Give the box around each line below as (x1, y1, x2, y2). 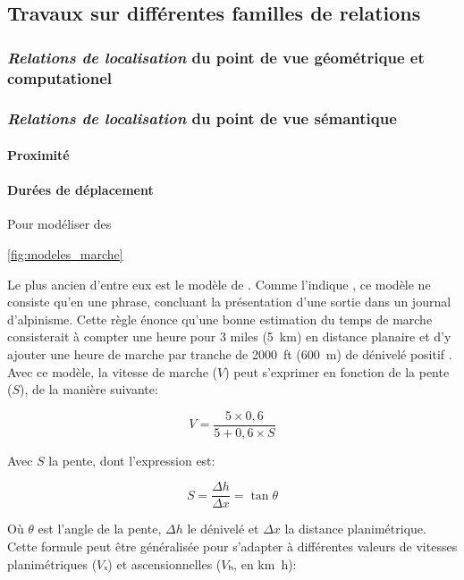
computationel (7, 66, 113, 88)
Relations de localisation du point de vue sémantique (7, 107, 397, 130)
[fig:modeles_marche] (7, 244, 123, 263)
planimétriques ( (7, 554, 97, 573)
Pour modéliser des (7, 214, 112, 233)
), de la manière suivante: (20, 380, 158, 399)
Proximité (7, 145, 70, 164)
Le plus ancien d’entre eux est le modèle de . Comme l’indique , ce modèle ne (7, 274, 431, 293)
